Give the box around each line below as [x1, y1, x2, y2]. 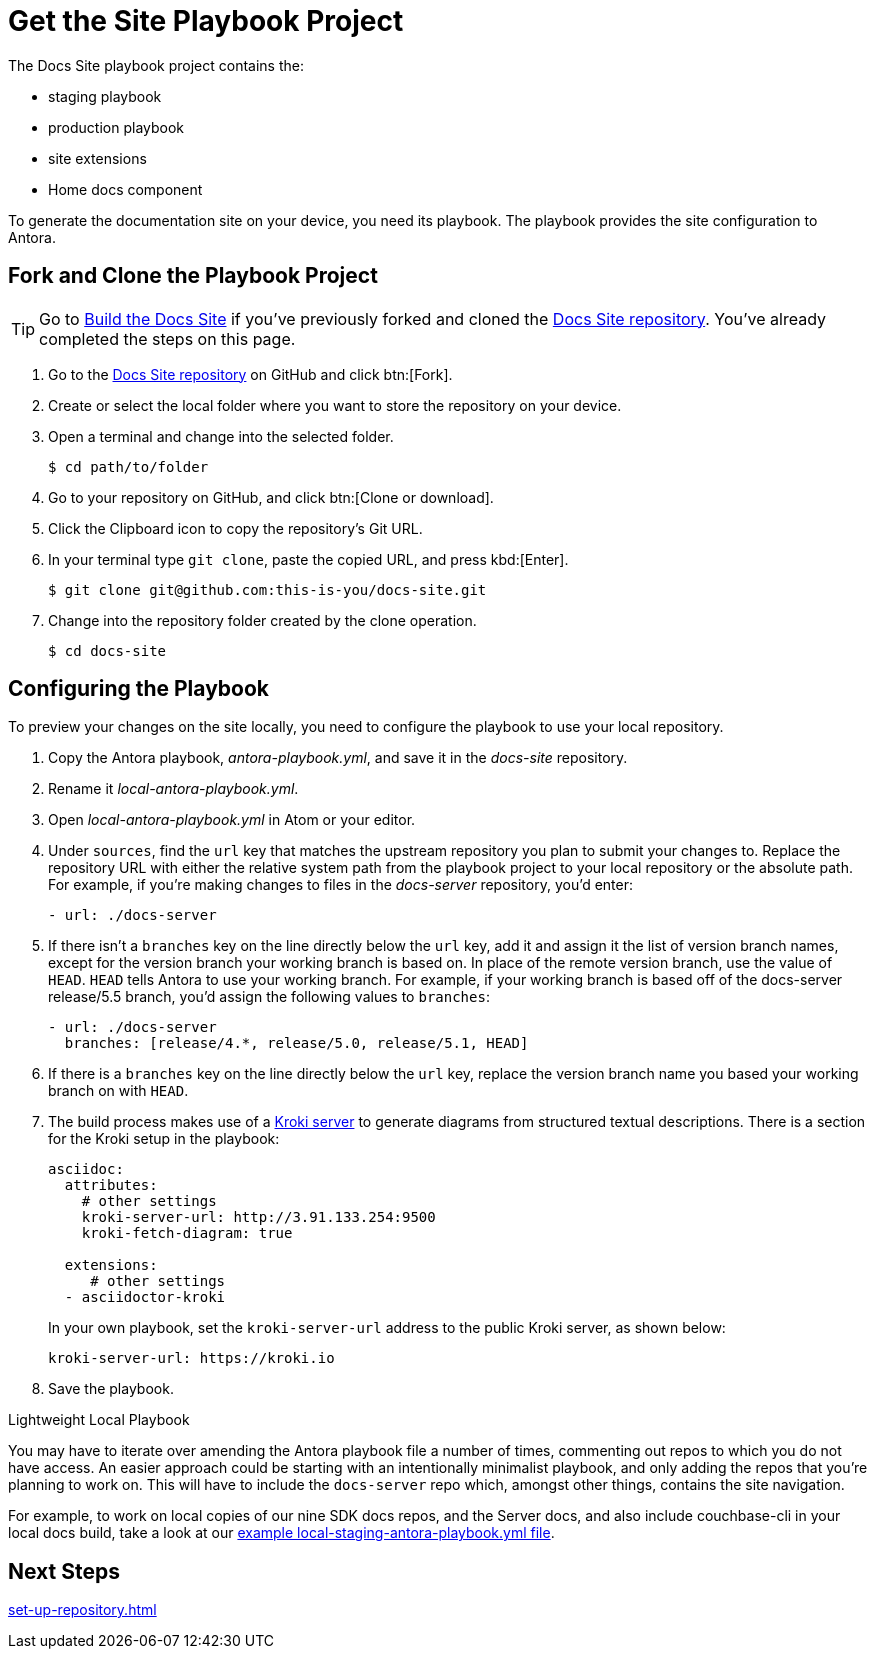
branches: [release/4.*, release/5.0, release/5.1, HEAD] [64, 1035, 529, 1052]
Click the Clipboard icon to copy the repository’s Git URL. [48, 519, 423, 537]
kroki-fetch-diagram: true [81, 1225, 293, 1242]
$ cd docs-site [48, 642, 167, 659]
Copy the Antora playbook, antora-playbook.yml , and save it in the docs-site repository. [48, 749, 628, 767]
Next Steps [8, 1558, 120, 1584]
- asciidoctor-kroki [64, 1289, 226, 1306]
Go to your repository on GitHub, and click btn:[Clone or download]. [48, 488, 494, 506]
